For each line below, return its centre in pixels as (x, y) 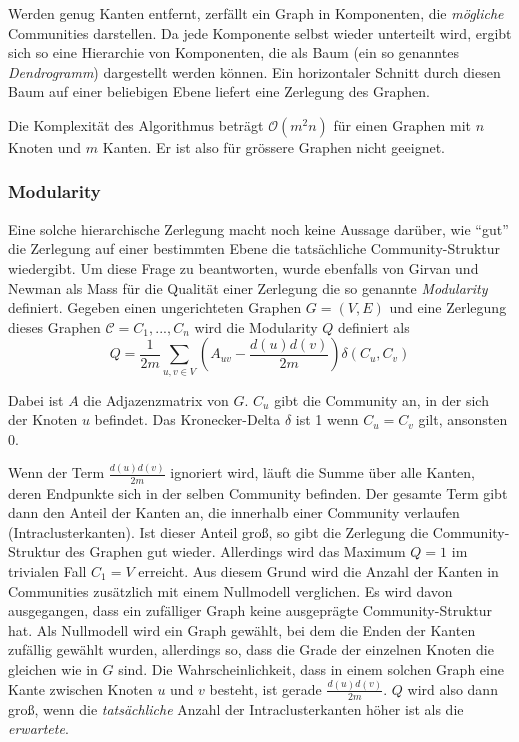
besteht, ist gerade (265, 688)
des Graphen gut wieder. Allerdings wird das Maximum (235, 551)
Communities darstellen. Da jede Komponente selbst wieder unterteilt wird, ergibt (260, 32)
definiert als (373, 326)
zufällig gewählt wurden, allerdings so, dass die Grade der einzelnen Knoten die (251, 649)
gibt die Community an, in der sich (381, 399)
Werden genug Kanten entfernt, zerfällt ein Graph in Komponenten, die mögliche (256, 13)
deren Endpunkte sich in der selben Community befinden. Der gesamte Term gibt (258, 492)
